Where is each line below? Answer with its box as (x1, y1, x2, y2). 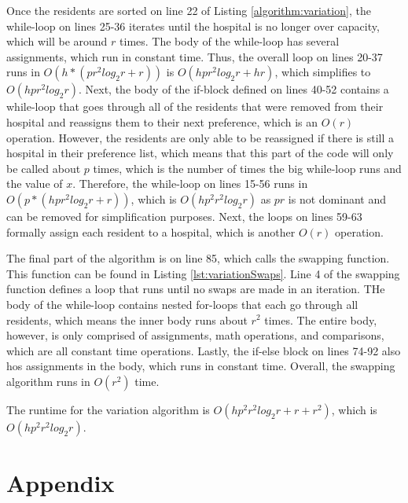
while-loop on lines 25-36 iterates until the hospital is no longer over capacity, (6, 17, 380, 34)
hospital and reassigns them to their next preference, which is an (6, 113, 318, 130)
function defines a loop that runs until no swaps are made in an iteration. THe (6, 281, 385, 297)
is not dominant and (288, 190, 387, 207)
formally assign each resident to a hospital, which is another (6, 223, 296, 240)
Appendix (6, 467, 115, 499)
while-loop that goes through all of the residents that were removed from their (6, 98, 384, 115)
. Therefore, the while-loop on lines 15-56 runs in (72, 175, 308, 192)
